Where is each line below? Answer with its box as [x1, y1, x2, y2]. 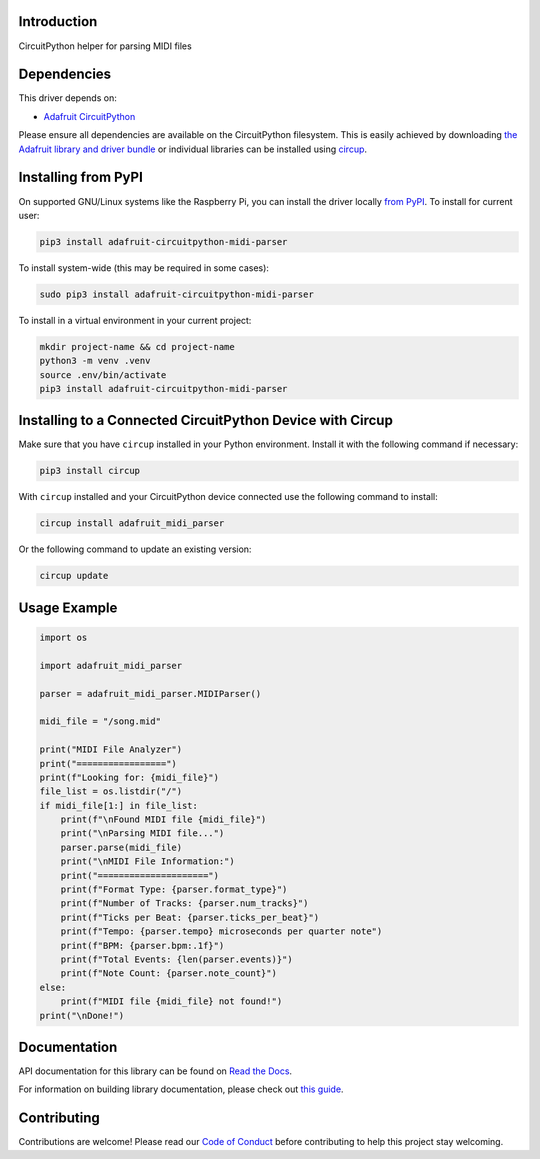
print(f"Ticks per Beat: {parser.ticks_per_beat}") [60, 911, 320, 923]
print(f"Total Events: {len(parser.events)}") [60, 953, 294, 965]
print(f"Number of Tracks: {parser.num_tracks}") [60, 898, 309, 909]
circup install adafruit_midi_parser [39, 518, 225, 529]
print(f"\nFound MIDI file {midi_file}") [60, 814, 267, 825]
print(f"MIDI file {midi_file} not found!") [60, 996, 283, 1007]
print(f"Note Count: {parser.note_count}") [60, 968, 277, 979]
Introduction [18, 13, 98, 30]
